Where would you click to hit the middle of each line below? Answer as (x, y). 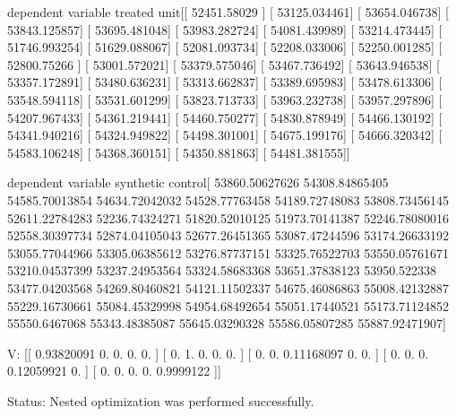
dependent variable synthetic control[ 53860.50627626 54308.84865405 (198, 182)
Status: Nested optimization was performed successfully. (161, 400)
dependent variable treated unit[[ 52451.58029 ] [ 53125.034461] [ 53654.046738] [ (228, 12)
